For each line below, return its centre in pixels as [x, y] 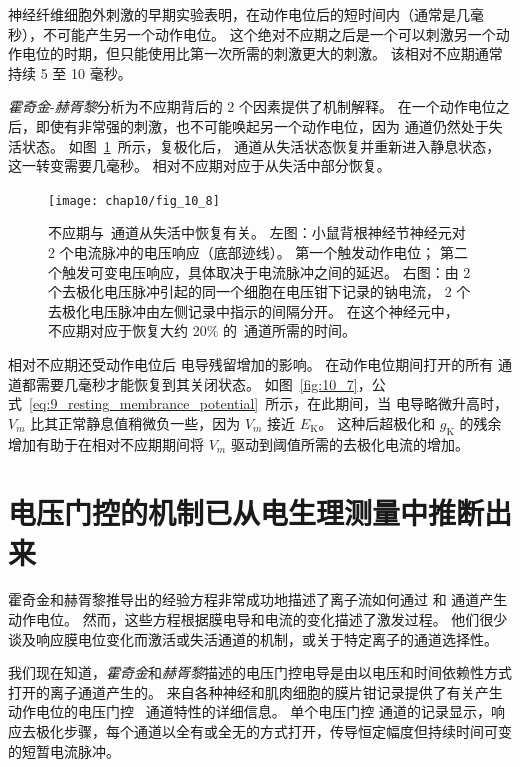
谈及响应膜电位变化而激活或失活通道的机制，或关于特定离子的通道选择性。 [253, 638]
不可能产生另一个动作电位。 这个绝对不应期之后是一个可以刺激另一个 [269, 33]
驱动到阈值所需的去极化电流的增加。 [349, 443]
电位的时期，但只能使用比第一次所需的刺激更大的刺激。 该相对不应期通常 [262, 53]
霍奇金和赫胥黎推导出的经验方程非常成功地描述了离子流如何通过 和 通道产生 [258, 599]
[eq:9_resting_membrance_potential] [144, 403]
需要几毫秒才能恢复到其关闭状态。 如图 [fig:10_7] [196, 383]
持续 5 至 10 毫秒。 [70, 72]
